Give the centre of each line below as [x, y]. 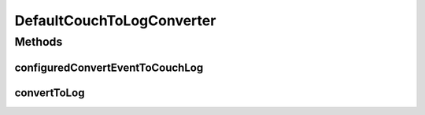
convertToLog [50, 93]
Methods [39, 42]
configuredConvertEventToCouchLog [109, 67]
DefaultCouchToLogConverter [115, 20]
